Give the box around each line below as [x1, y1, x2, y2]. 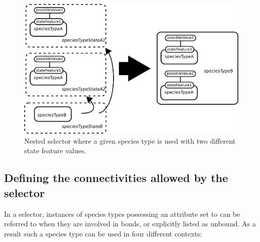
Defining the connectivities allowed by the [4, 170, 228, 186]
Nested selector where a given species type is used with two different [24, 135, 236, 146]
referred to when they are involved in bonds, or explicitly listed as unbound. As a [4, 218, 256, 229]
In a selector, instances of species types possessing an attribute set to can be [4, 208, 240, 219]
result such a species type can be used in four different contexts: [4, 228, 202, 238]
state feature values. [24, 145, 86, 156]
